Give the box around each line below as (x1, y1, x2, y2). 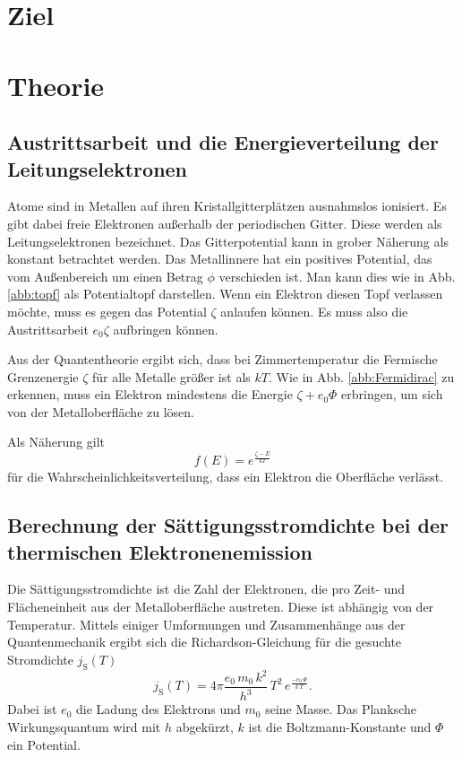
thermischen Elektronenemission (7, 537, 313, 565)
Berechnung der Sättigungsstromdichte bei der (7, 511, 449, 539)
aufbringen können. (113, 319, 218, 338)
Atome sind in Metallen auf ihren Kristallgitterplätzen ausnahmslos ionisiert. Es (7, 196, 447, 215)
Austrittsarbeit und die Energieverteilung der (7, 128, 439, 156)
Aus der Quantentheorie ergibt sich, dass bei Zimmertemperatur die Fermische (7, 350, 438, 369)
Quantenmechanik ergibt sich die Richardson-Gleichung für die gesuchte (7, 632, 402, 651)
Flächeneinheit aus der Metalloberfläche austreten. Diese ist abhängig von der (7, 596, 434, 615)
